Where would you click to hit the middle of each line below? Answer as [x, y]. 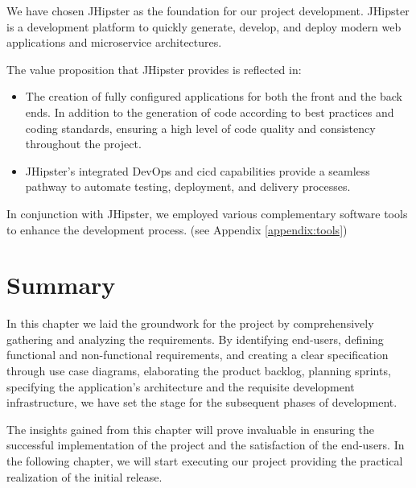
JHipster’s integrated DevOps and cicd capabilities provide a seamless [198, 170]
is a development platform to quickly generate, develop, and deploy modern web [204, 26]
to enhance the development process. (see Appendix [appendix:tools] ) [177, 229]
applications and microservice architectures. [114, 42]
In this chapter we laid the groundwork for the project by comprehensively [190, 323]
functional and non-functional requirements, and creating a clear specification [198, 355]
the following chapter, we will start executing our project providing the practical [205, 461]
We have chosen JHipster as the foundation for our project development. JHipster [208, 10]
